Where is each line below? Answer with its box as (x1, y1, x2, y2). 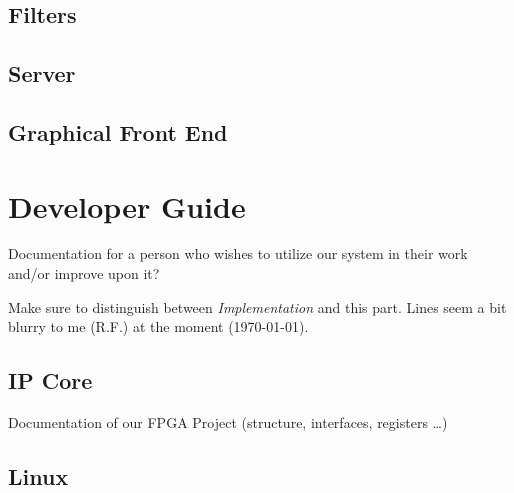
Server (8, 58, 76, 89)
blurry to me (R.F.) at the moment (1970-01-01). (8, 316, 309, 337)
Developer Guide (8, 185, 246, 226)
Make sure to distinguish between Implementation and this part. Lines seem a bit (8, 296, 507, 317)
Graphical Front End (8, 116, 228, 147)
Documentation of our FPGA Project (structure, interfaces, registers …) (8, 412, 448, 433)
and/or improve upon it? (8, 263, 160, 284)
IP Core (8, 365, 93, 396)
